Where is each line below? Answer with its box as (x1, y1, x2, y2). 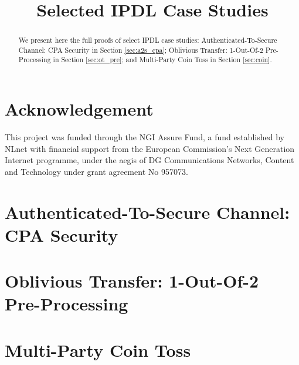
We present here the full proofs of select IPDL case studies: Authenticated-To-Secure (18, 35, 277, 45)
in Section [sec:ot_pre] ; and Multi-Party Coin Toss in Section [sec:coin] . (53, 55, 272, 65)
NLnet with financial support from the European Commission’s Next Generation (5, 142, 295, 154)
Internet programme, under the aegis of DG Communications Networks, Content (5, 154, 294, 166)
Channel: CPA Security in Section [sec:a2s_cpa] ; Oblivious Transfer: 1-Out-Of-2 (18, 45, 263, 55)
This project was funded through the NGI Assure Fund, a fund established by (5, 131, 284, 143)
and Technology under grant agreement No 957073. (5, 165, 188, 177)
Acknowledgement (5, 97, 154, 121)
